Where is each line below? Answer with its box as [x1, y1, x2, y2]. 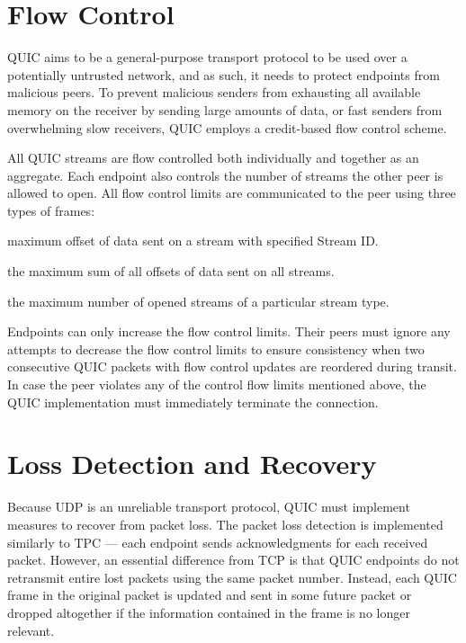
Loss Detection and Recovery [7, 445, 377, 482]
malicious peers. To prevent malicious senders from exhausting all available [7, 83, 421, 102]
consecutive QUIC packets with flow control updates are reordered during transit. [7, 357, 457, 376]
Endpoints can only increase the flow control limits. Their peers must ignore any [7, 322, 451, 341]
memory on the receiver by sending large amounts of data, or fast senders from [7, 100, 443, 119]
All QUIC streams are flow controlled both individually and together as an [7, 148, 419, 167]
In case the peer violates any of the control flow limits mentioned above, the [7, 375, 426, 394]
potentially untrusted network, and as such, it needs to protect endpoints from [7, 65, 440, 84]
